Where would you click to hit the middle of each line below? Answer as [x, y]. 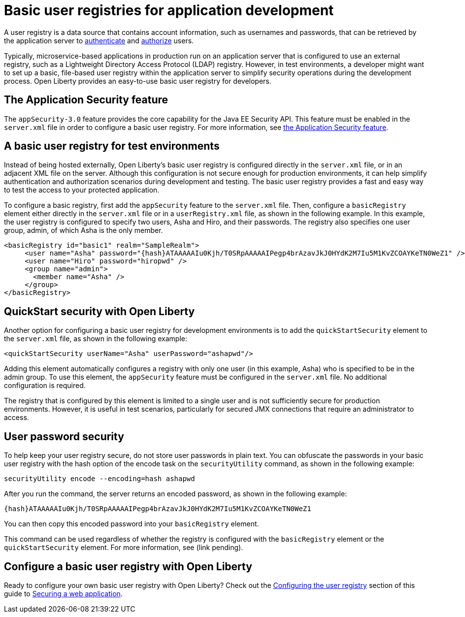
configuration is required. [45, 386]
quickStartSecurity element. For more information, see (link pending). [124, 548]
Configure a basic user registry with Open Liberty [128, 566]
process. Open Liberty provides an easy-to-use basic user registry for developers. [138, 81]
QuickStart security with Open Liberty [100, 311]
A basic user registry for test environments [112, 146]
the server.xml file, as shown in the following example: [96, 339]
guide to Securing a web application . [63, 593]
